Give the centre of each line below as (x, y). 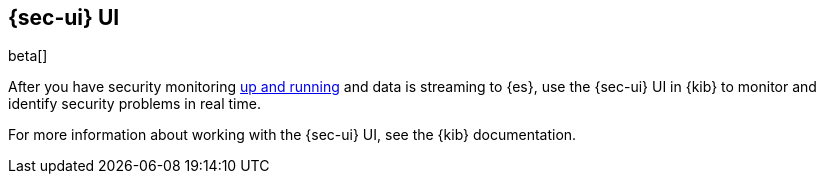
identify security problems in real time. (134, 104)
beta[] (28, 56)
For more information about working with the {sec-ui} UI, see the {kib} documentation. (292, 135)
